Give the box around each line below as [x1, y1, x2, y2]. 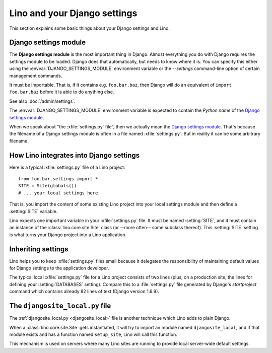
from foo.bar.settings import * [18, 176, 98, 182]
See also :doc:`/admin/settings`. [9, 98, 76, 104]
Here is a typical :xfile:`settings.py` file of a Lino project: [9, 164, 125, 170]
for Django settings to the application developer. [9, 265, 109, 271]
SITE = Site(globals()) [18, 183, 77, 189]
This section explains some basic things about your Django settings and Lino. [9, 25, 170, 31]
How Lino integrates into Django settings [9, 151, 140, 160]
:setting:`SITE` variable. [9, 208, 58, 214]
